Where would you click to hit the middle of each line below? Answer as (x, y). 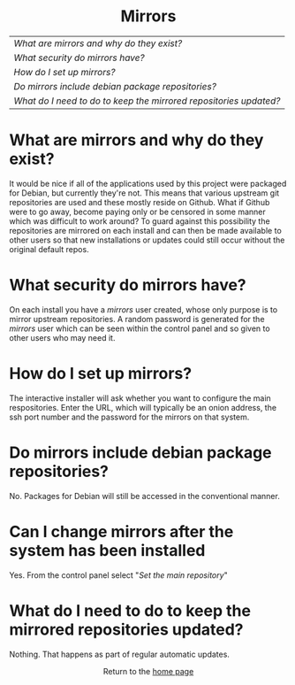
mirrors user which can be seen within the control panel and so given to (140, 328)
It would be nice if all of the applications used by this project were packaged (148, 183)
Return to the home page (148, 671)
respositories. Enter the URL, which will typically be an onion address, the (143, 407)
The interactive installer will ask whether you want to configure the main (140, 398)
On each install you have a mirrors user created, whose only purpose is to (144, 309)
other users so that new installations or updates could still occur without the (147, 240)
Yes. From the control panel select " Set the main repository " (118, 575)
